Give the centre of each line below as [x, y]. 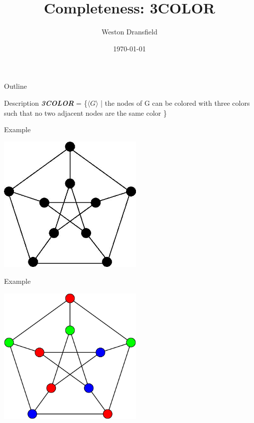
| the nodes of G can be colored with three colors [175, 103]
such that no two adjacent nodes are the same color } [85, 112]
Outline [15, 86]
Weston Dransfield [129, 32]
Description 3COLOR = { [46, 103]
